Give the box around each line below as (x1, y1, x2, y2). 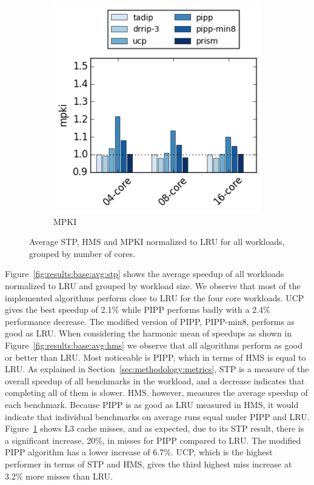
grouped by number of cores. (29, 247, 135, 259)
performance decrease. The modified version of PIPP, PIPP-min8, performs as (5, 315, 295, 327)
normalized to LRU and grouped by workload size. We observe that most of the (5, 279, 301, 292)
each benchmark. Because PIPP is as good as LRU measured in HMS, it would (5, 398, 299, 410)
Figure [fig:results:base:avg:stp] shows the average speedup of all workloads (5, 267, 284, 280)
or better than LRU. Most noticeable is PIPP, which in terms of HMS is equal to (5, 350, 306, 363)
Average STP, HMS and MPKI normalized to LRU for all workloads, (29, 235, 285, 248)
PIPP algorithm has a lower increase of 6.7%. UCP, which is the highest (5, 446, 273, 458)
